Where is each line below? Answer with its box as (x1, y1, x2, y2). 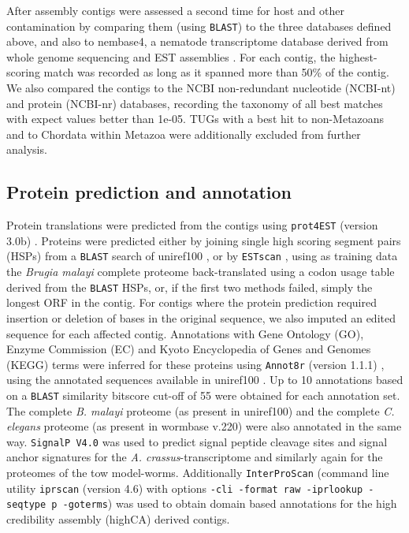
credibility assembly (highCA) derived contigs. (6, 511, 230, 527)
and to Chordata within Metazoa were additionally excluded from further (6, 125, 361, 142)
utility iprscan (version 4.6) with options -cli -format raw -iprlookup (6, 479, 363, 496)
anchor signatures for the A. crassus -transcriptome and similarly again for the (6, 449, 383, 465)
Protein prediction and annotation (6, 180, 292, 204)
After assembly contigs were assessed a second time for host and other (6, 2, 344, 18)
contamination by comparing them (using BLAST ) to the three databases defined (6, 17, 392, 34)
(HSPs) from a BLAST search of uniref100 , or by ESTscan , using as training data (6, 248, 398, 264)
